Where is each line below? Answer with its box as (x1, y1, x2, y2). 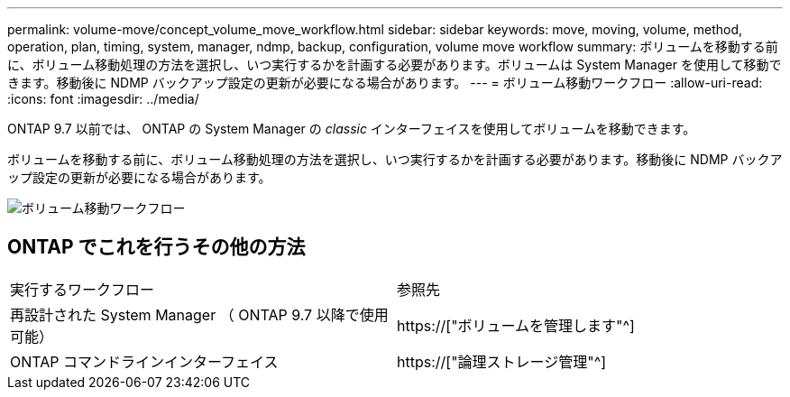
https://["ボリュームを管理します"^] (397, 316, 635, 335)
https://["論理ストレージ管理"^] (397, 352, 607, 371)
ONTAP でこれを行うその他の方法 (7, 235, 306, 259)
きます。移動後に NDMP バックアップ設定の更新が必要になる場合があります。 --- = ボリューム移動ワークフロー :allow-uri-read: (7, 75, 763, 90)
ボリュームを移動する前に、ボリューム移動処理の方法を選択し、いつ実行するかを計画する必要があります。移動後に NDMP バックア (7, 152, 783, 167)
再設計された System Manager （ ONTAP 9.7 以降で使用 (10, 305, 389, 324)
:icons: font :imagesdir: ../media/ (7, 91, 199, 106)
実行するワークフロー (10, 280, 155, 299)
